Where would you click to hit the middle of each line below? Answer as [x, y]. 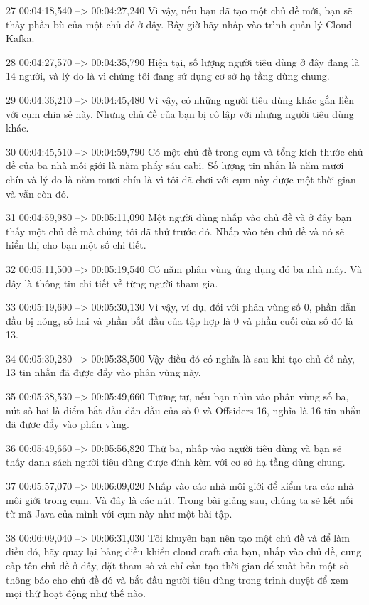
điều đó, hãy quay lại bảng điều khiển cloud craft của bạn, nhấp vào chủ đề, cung [184, 551]
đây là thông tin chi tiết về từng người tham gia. [112, 283]
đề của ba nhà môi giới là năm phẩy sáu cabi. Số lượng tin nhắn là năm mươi [175, 165]
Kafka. [20, 38]
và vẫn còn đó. [37, 193]
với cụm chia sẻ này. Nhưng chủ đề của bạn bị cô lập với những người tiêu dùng [180, 113]
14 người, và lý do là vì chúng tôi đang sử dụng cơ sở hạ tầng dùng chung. [168, 76]
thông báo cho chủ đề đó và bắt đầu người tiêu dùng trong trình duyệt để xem [177, 579]
